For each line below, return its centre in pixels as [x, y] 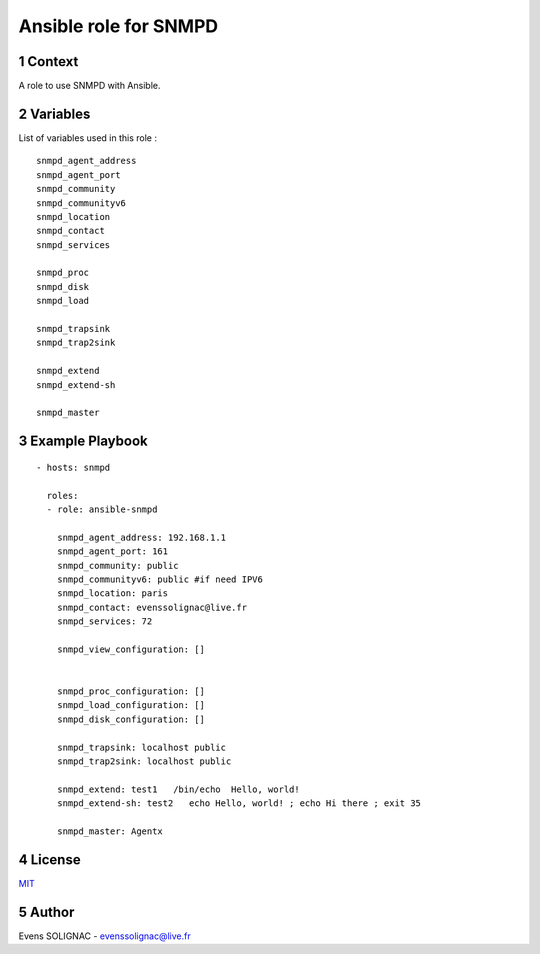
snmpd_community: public [117, 565]
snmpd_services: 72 [104, 621]
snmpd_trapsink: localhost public [141, 747]
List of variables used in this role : [87, 137]
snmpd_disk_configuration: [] [130, 719]
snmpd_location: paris [112, 593]
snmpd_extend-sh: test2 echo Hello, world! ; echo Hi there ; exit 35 [239, 803]
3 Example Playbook [83, 441]
